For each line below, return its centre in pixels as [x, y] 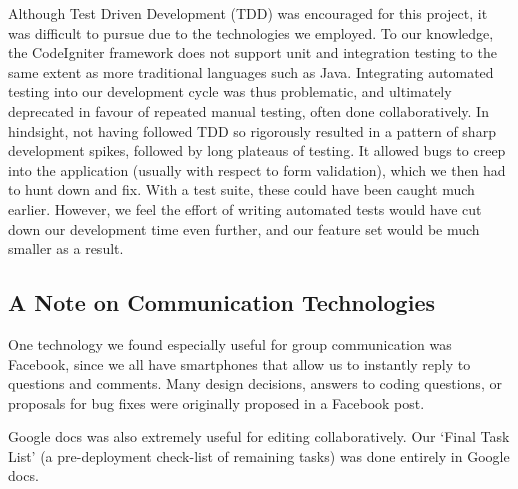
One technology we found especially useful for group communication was [230, 343]
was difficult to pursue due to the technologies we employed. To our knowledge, [251, 32]
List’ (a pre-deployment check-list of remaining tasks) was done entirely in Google [259, 455]
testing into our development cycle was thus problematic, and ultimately [230, 91]
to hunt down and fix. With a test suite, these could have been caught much [241, 189]
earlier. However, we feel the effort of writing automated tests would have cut [245, 208]
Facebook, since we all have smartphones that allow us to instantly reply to [239, 363]
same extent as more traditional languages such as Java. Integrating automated [251, 71]
